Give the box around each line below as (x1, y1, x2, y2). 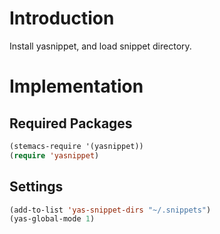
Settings (9, 178, 64, 196)
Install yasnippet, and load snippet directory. (9, 40, 192, 52)
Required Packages (9, 115, 133, 132)
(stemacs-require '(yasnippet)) (9, 141, 144, 151)
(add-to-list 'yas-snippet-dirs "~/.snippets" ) (9, 205, 212, 215)
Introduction (9, 7, 115, 30)
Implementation (9, 75, 144, 98)
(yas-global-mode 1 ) (9, 214, 96, 224)
